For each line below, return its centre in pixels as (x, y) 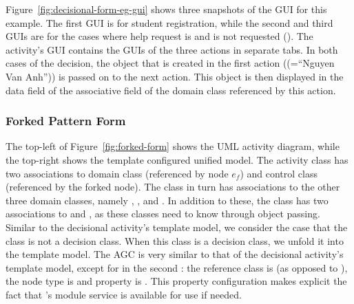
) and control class (279, 173)
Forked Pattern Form (66, 121)
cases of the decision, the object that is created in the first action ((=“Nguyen (170, 63)
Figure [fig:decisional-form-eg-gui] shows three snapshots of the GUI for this (166, 9)
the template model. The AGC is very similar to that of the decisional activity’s (175, 254)
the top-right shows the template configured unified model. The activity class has (177, 159)
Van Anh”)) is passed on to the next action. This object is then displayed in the (175, 76)
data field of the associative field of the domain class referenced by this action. (171, 90)
